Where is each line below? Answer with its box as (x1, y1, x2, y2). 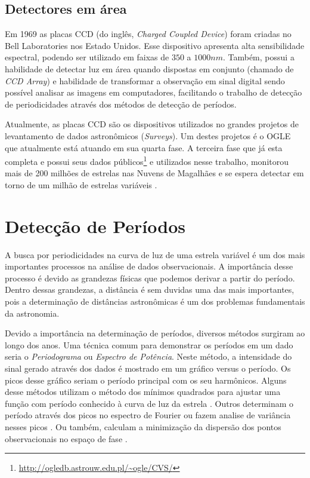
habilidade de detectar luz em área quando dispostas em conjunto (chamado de (5, 62, 294, 75)
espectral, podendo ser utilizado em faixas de (5, 51, 169, 63)
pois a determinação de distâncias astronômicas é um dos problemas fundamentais (5, 295, 305, 308)
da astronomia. (5, 307, 60, 319)
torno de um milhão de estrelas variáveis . (5, 178, 157, 191)
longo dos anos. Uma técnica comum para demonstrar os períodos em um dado (5, 338, 293, 351)
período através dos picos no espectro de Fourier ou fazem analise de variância (5, 409, 291, 421)
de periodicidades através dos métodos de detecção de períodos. (5, 97, 237, 110)
